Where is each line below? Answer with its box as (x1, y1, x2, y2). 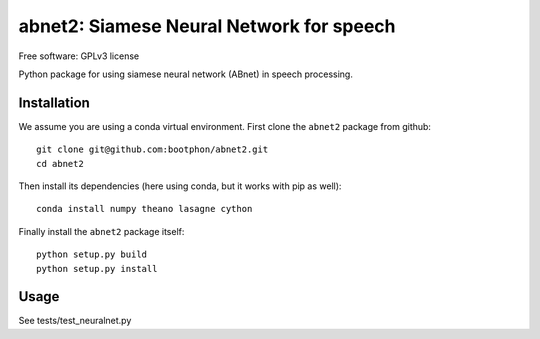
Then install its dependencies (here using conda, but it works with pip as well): (18, 180, 342, 192)
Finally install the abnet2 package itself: (18, 225, 185, 237)
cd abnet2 (36, 158, 84, 169)
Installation (18, 94, 90, 111)
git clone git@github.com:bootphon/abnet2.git (36, 144, 269, 155)
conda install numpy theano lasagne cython (36, 203, 253, 215)
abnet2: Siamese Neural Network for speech (18, 15, 396, 37)
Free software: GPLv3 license (18, 50, 140, 62)
